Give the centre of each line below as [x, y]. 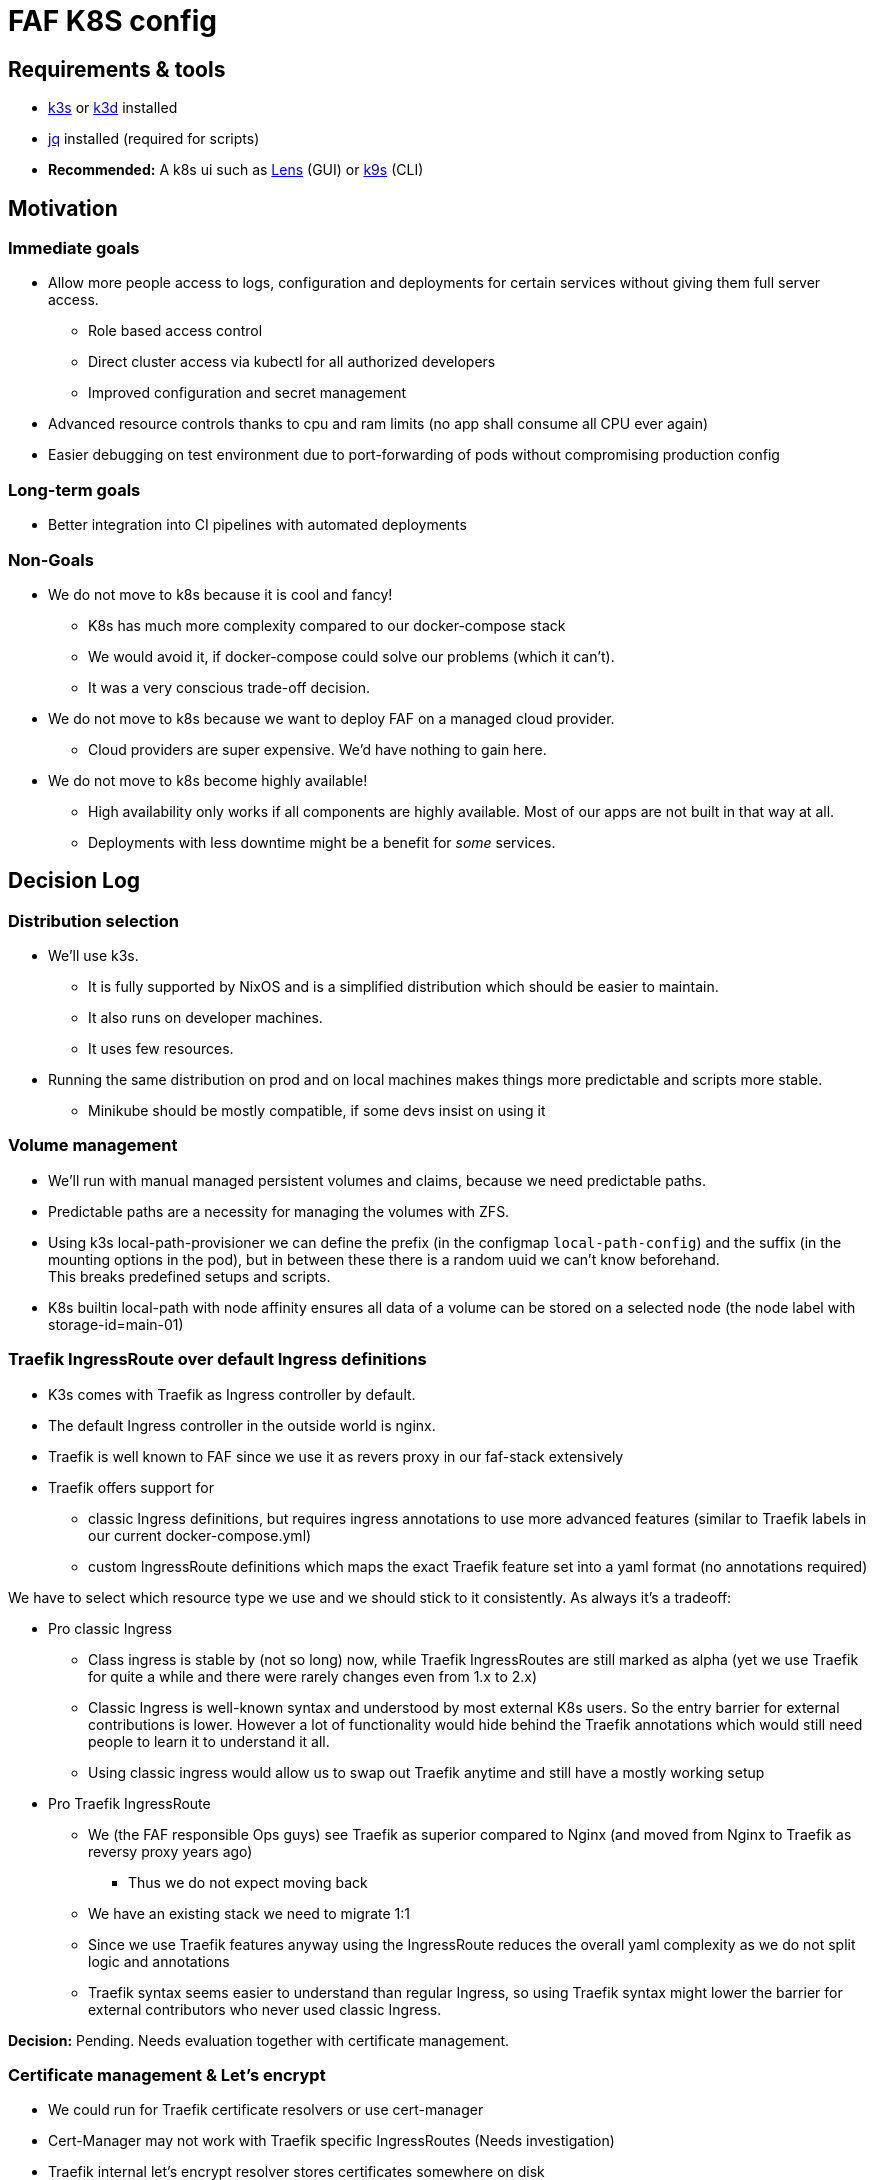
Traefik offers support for [131, 1487]
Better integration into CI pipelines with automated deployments [257, 525]
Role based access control [175, 331]
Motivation [63, 208]
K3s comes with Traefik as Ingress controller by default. [232, 1394]
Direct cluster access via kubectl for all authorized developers [292, 362]
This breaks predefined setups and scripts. [189, 1276]
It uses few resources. [161, 1049]
